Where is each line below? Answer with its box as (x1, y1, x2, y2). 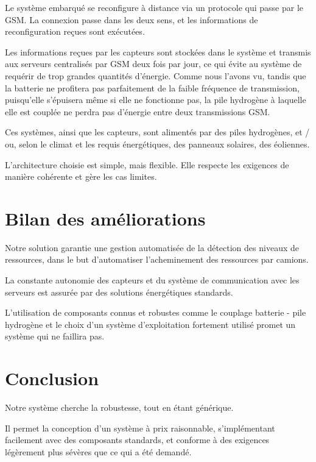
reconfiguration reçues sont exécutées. (5, 25, 145, 38)
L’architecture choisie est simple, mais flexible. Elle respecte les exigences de (5, 158, 289, 171)
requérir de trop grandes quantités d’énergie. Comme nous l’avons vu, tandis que (5, 69, 306, 82)
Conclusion (5, 366, 99, 391)
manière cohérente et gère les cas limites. (5, 170, 157, 183)
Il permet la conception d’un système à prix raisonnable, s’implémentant (5, 421, 275, 434)
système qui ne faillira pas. (5, 330, 105, 343)
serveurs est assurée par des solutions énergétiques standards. (5, 285, 233, 298)
